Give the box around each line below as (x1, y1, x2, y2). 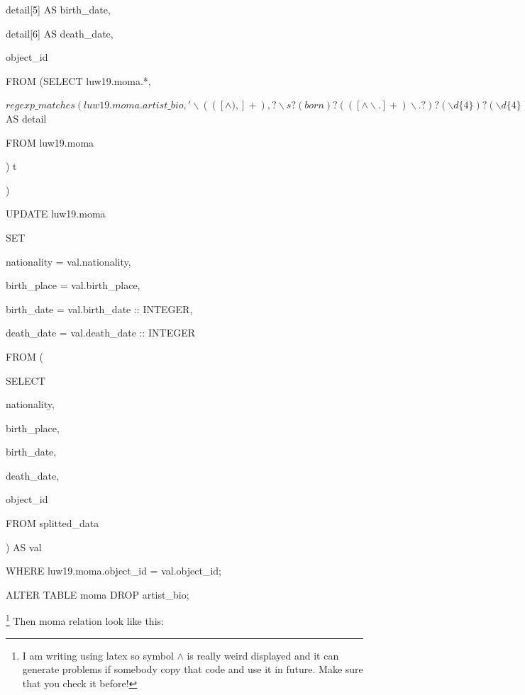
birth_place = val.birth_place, (6, 278, 140, 293)
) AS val (6, 539, 42, 554)
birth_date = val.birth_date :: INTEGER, (6, 301, 193, 316)
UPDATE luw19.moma (6, 206, 106, 221)
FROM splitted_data (6, 516, 99, 531)
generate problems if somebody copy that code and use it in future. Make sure (22, 662, 363, 677)
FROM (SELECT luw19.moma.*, (6, 73, 151, 88)
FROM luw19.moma (6, 135, 94, 149)
